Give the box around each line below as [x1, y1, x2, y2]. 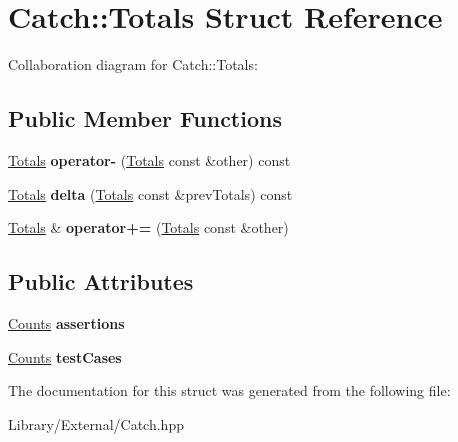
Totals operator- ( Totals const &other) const [8, 149, 291, 170]
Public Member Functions [8, 103, 282, 134]
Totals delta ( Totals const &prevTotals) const [8, 183, 293, 204]
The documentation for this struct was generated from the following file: [8, 380, 451, 401]
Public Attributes [8, 266, 194, 297]
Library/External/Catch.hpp [8, 413, 184, 434]
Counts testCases [8, 346, 122, 367]
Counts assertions [8, 312, 125, 333]
